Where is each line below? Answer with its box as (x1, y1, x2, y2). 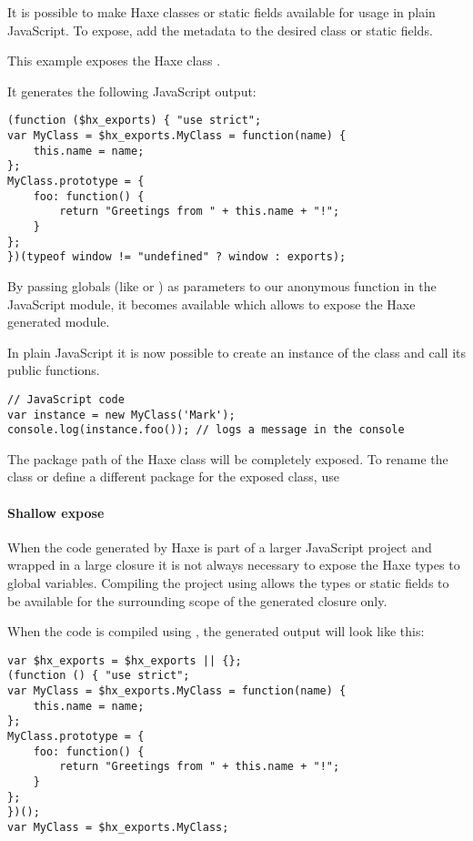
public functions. (7, 360, 100, 380)
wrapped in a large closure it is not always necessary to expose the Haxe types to (7, 555, 460, 574)
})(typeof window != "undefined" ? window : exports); (7, 250, 347, 264)
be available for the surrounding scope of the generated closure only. (7, 591, 387, 610)
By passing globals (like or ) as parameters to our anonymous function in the (7, 276, 437, 295)
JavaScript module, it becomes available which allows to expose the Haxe (7, 294, 416, 313)
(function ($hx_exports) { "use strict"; (7, 114, 262, 127)
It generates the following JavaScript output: (7, 81, 257, 100)
